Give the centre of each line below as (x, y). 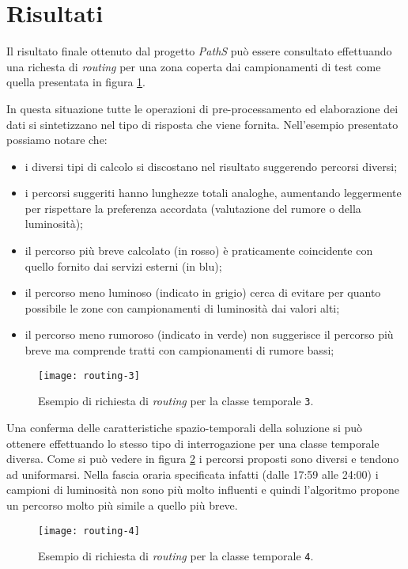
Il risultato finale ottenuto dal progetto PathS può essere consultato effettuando (199, 51)
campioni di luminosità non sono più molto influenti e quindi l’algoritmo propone (203, 489)
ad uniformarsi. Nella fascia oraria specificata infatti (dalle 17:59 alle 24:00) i (193, 474)
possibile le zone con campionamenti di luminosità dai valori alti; (182, 307)
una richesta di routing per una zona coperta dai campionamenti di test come (194, 66)
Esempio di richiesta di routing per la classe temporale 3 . (176, 401)
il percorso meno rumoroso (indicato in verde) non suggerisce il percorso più (209, 334)
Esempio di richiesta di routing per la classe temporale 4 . (176, 556)
